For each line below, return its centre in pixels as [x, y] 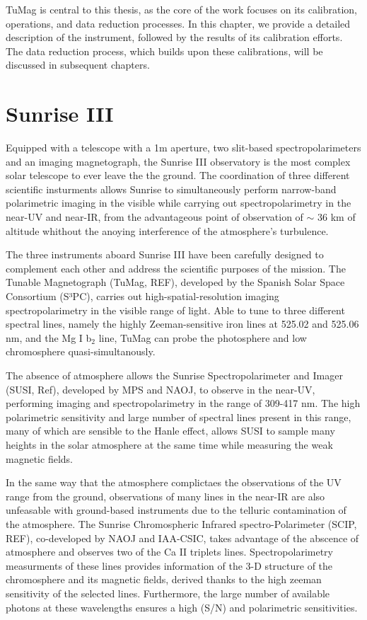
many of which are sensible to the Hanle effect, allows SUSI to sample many [170, 431]
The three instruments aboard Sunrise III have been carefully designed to [165, 254]
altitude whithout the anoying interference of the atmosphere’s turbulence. [167, 230]
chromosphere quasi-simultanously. [81, 351]
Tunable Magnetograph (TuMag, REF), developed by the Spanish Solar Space [175, 282]
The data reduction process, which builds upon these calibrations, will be [164, 51]
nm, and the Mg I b [49, 337]
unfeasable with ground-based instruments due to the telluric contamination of [176, 510]
